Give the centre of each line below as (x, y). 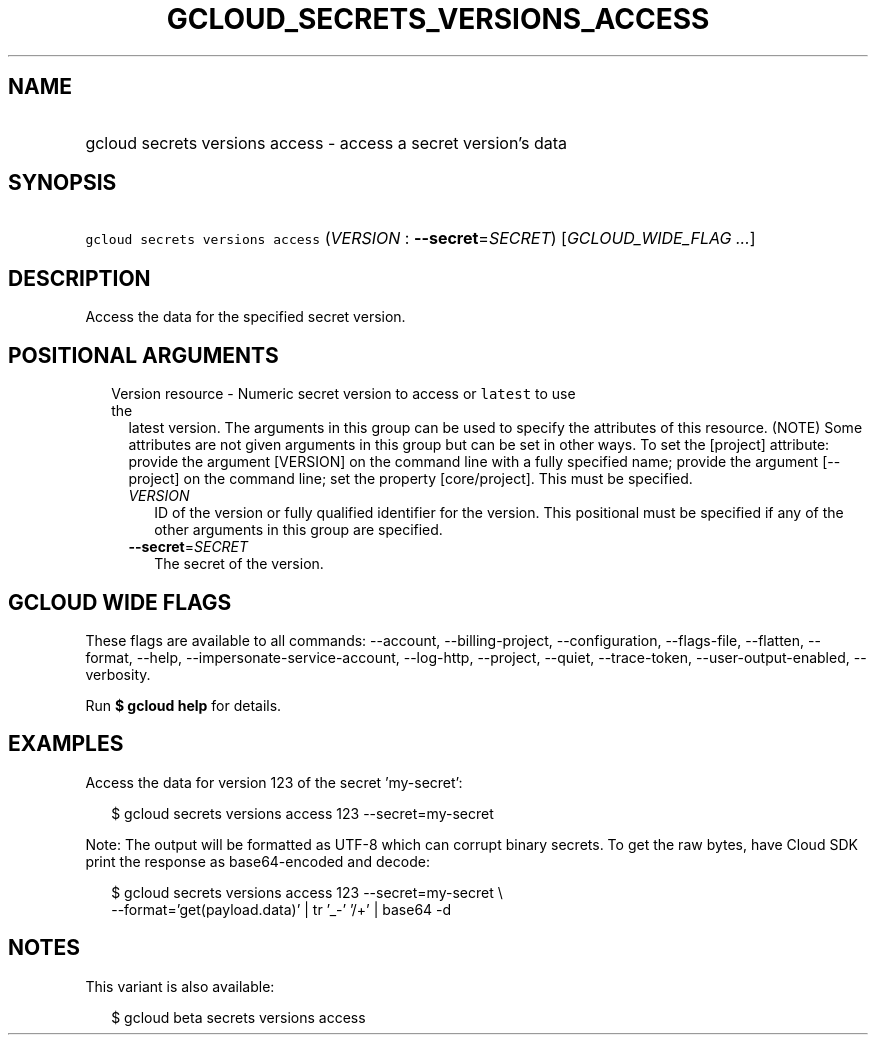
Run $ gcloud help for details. (183, 705)
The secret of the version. (239, 564)
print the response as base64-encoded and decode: (257, 861)
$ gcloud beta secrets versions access (238, 1017)
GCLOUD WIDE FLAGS (120, 602)
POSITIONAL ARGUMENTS (143, 355)
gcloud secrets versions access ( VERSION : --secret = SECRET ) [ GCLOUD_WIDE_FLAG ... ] (420, 238)
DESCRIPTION (79, 278)
